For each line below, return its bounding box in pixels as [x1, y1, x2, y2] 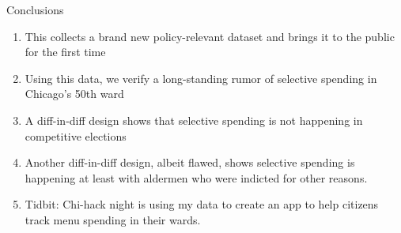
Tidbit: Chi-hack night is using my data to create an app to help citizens [25, 196, 379, 212]
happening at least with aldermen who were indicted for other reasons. [25, 169, 368, 186]
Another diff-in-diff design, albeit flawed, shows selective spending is [25, 154, 355, 171]
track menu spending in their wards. [25, 211, 201, 227]
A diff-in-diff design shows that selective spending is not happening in [25, 111, 363, 128]
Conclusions [6, 2, 64, 17]
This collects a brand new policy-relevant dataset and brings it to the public [25, 28, 395, 44]
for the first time [25, 43, 106, 60]
